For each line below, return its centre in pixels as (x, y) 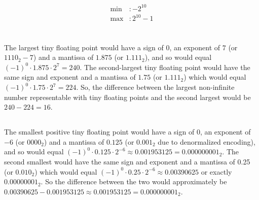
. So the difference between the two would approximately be (134, 181)
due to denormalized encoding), (207, 141)
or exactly (216, 171)
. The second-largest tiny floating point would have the (165, 67)
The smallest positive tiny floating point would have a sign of (99, 132)
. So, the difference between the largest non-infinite (155, 87)
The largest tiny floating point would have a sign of (84, 47)
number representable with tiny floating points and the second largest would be (127, 97)
